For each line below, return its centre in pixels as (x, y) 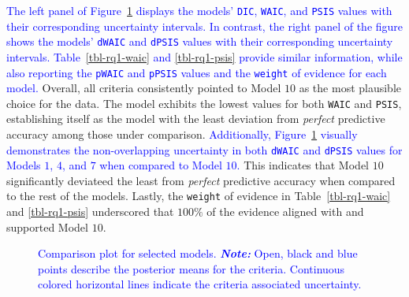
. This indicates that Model (303, 165)
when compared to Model (161, 165)
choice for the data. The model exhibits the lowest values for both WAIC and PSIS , (204, 103)
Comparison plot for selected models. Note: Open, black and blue (198, 253)
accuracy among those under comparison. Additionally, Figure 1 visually (182, 134)
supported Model (47, 226)
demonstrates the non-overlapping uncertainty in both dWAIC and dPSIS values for (204, 149)
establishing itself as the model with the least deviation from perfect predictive (196, 119)
